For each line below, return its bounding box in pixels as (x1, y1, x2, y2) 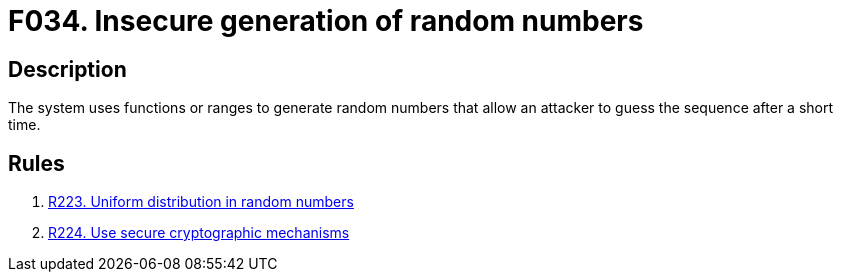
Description (8, 56, 127, 82)
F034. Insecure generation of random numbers (8, 4, 644, 38)
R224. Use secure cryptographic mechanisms (48, 224, 350, 242)
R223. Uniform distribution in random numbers (48, 193, 354, 211)
